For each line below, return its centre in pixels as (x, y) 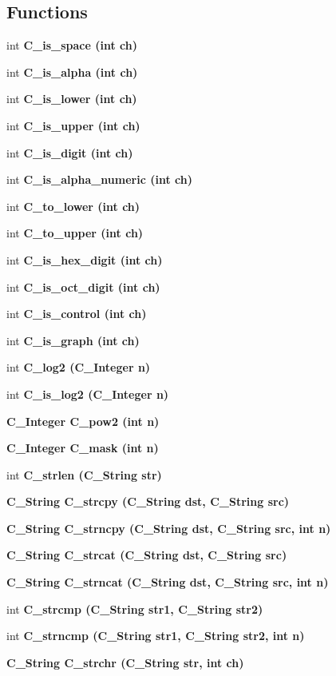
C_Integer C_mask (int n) (83, 448)
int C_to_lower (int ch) (73, 206)
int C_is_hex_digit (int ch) (85, 259)
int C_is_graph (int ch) (73, 340)
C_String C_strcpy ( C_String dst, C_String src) (148, 501)
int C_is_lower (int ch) (72, 99)
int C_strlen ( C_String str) (84, 474)
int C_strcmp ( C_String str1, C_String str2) (135, 608)
